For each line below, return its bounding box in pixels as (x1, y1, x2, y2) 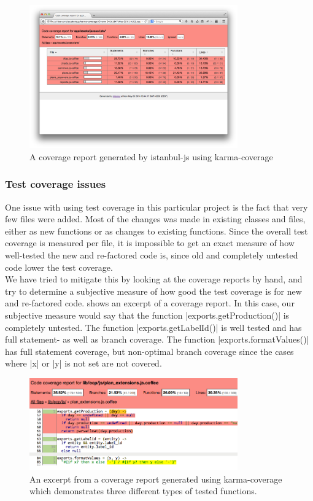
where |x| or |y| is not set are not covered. (5, 357, 162, 370)
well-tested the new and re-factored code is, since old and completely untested (5, 248, 298, 261)
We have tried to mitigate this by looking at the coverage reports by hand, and (5, 273, 303, 285)
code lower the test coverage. (5, 260, 113, 273)
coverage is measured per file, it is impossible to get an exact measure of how (5, 236, 295, 249)
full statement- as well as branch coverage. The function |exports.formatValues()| (5, 333, 309, 346)
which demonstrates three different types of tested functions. (29, 484, 257, 497)
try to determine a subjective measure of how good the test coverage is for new (5, 284, 302, 297)
